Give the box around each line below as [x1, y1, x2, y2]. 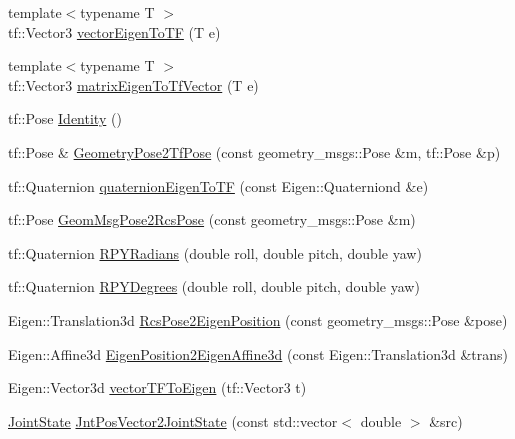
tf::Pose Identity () [8, 108, 122, 129]
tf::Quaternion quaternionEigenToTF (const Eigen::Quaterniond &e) [8, 175, 429, 196]
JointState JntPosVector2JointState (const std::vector [8, 410, 338, 431]
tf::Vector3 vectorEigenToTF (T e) [8, 21, 221, 42]
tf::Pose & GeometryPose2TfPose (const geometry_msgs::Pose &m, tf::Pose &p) [8, 141, 501, 162]
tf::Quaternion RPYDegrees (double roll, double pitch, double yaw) [8, 276, 420, 297]
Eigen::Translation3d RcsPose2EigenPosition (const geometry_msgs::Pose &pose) [8, 309, 508, 330]
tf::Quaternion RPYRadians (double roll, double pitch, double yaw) [8, 242, 422, 263]
